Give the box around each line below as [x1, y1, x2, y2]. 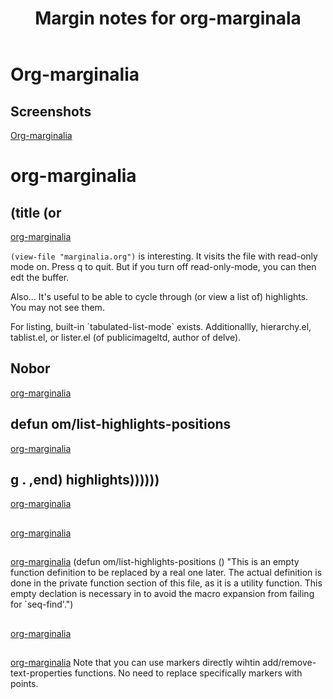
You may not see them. [10, 302, 105, 313]
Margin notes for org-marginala [34, 7, 302, 30]
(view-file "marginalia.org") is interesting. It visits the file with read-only [10, 250, 318, 262]
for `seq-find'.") [10, 598, 74, 611]
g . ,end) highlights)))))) [10, 472, 160, 489]
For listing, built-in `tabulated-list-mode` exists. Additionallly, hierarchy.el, [10, 321, 312, 332]
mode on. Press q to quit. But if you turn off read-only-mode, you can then [10, 261, 317, 272]
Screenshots [10, 103, 92, 120]
